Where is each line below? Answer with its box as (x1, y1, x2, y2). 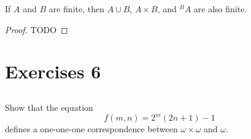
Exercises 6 (5, 59, 101, 84)
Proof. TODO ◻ (5, 23, 68, 36)
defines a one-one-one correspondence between (5, 122, 178, 135)
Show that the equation (5, 100, 93, 113)
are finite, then (48, 2, 104, 15)
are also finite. (193, 2, 247, 15)
